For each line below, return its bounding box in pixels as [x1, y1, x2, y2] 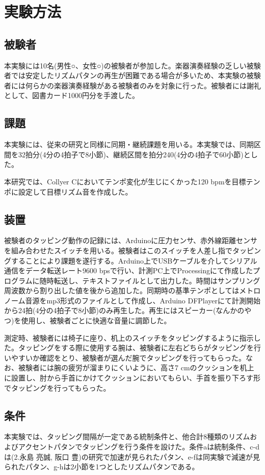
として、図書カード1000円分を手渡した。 [4, 90, 139, 101]
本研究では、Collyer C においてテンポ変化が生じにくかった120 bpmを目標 [4, 176, 246, 186]
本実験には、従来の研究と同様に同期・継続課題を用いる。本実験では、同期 [4, 139, 254, 150]
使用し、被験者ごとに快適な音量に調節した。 [21, 315, 171, 326]
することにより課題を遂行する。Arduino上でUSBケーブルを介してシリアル [11, 255, 257, 266]
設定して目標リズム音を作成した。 [18, 186, 132, 197]
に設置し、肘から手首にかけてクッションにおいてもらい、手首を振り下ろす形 [4, 372, 260, 383]
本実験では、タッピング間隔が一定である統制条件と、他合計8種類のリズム [4, 431, 250, 442]
